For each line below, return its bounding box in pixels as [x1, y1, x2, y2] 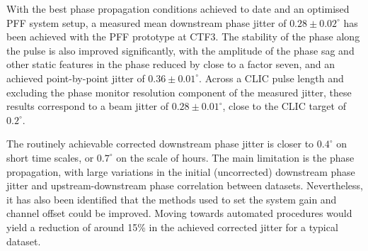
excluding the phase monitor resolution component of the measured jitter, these [6, 84, 352, 99]
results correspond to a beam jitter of [6, 99, 169, 113]
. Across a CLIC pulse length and [199, 70, 344, 85]
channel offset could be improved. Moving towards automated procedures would [6, 206, 352, 221]
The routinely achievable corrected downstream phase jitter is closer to [6, 136, 314, 151]
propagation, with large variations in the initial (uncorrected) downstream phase [6, 164, 355, 179]
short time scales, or [6, 150, 94, 164]
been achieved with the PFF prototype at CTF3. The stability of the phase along [6, 29, 360, 44]
